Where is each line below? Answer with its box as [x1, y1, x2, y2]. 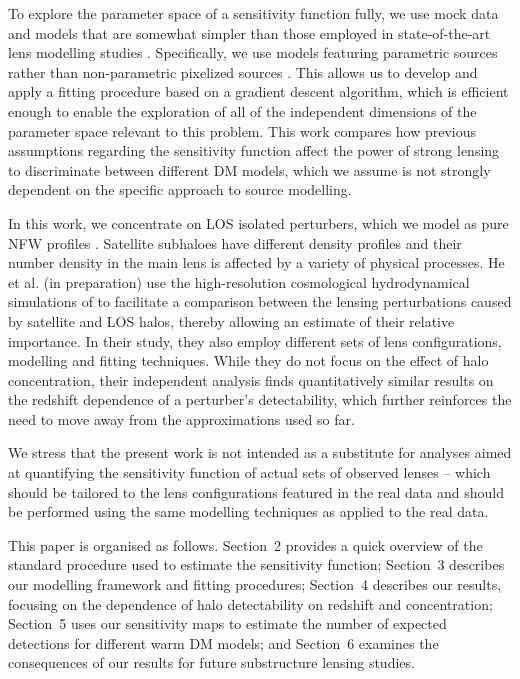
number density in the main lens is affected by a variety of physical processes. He [8, 252, 505, 273]
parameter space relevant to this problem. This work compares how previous [8, 120, 477, 141]
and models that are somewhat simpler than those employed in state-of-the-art [8, 22, 491, 43]
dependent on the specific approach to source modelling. [8, 179, 352, 200]
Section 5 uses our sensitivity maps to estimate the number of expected [8, 613, 447, 634]
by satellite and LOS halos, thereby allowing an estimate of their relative [8, 310, 455, 331]
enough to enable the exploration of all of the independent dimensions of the [8, 100, 477, 121]
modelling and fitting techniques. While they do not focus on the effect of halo [8, 350, 489, 371]
